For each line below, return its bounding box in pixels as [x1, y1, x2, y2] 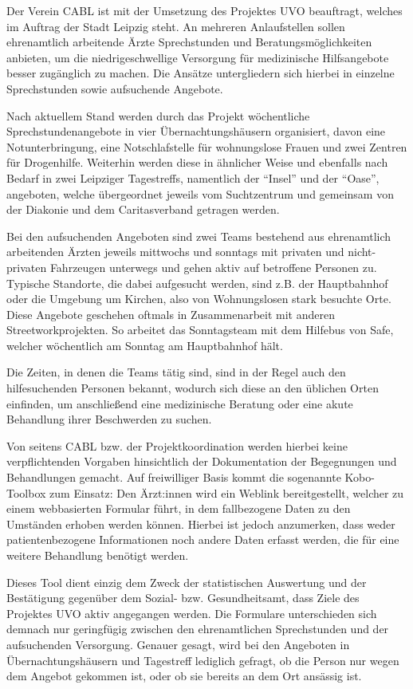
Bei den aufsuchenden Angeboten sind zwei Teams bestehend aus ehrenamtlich [6, 227, 391, 244]
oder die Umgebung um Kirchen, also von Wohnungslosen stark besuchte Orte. [6, 290, 391, 307]
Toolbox [6, 484, 46, 501]
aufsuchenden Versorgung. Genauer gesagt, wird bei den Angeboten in [6, 636, 350, 652]
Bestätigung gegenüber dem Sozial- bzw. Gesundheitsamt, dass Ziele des [6, 589, 360, 606]
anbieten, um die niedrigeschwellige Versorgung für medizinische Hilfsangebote [6, 49, 389, 65]
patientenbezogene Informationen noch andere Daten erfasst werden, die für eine [6, 531, 399, 548]
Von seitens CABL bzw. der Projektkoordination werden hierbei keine [6, 437, 348, 454]
